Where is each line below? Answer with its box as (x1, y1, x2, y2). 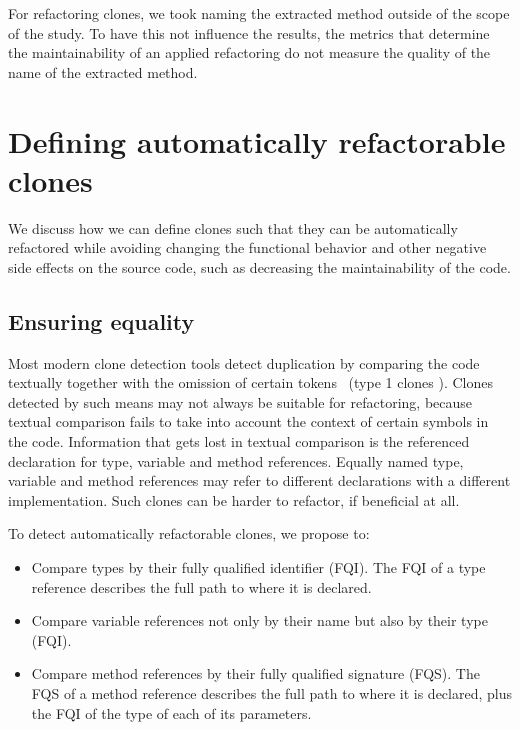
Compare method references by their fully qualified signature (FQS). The (31, 663, 480, 684)
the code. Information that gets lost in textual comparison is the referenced (8, 431, 470, 452)
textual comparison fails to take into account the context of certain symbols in (8, 411, 489, 432)
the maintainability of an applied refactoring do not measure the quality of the (8, 42, 491, 63)
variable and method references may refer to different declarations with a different (8, 470, 511, 491)
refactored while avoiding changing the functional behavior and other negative (8, 237, 487, 258)
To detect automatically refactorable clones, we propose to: (8, 523, 370, 544)
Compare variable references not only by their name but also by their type (31, 610, 488, 631)
